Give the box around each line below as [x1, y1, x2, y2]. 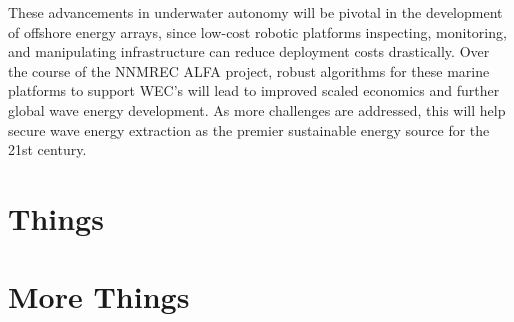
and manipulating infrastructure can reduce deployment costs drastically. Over [8, 41, 490, 62]
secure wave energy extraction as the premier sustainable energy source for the [8, 119, 490, 140]
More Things [8, 276, 190, 317]
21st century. [8, 139, 87, 160]
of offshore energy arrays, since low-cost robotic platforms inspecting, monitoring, [8, 21, 507, 42]
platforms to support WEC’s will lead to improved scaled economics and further [8, 80, 500, 101]
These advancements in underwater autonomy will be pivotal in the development [8, 2, 503, 22]
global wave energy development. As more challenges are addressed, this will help [8, 99, 506, 120]
